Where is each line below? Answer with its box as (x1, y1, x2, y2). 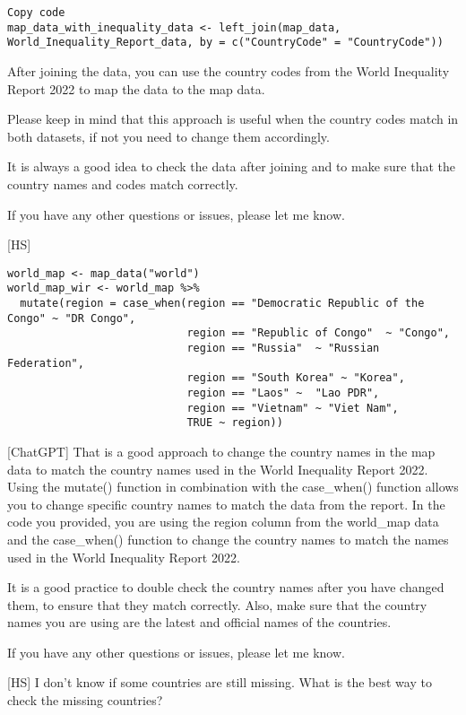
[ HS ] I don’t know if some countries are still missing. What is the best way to (7, 673, 432, 692)
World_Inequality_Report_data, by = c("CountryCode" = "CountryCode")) (7, 36, 444, 49)
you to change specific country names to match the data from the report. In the (7, 494, 445, 513)
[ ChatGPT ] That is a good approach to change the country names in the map (7, 441, 436, 460)
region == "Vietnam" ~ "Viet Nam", (186, 401, 399, 414)
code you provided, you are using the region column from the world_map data (7, 512, 439, 531)
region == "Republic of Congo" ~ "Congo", (186, 327, 450, 340)
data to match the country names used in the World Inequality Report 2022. (7, 459, 428, 478)
